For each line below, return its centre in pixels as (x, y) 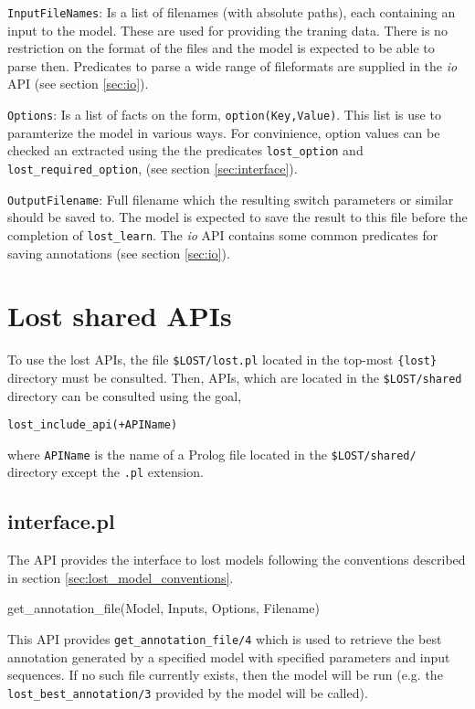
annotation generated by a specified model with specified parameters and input (229, 656)
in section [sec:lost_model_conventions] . (121, 577)
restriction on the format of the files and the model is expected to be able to (221, 48)
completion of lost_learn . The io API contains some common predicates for (223, 234)
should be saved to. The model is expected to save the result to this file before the (237, 217)
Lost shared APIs (120, 316)
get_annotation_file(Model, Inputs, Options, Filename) (164, 608)
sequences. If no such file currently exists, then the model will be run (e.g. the (225, 675)
